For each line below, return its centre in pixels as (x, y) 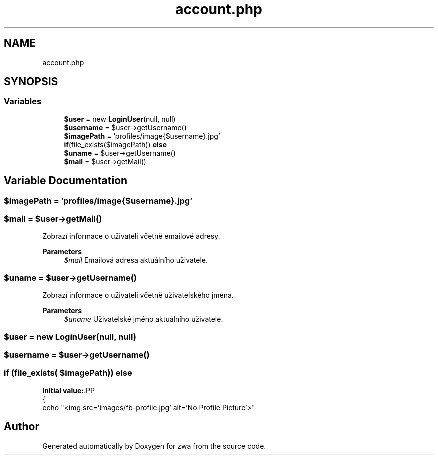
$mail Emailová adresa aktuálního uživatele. (136, 260)
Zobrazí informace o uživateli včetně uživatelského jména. (138, 295)
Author (22, 427)
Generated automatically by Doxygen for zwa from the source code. (154, 446)
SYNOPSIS (31, 82)
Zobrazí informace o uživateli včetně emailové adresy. (131, 236)
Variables (23, 102)
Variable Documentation (66, 181)
